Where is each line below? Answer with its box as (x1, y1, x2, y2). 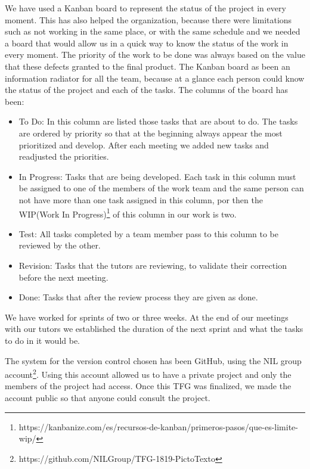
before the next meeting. (18, 271, 108, 283)
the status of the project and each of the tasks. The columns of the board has (5, 83, 288, 96)
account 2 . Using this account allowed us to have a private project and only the (5, 366, 292, 380)
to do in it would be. (5, 334, 80, 346)
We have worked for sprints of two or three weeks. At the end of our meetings (5, 310, 289, 323)
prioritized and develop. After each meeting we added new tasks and (18, 138, 269, 151)
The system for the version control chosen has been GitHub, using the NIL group (5, 354, 302, 366)
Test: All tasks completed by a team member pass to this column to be (18, 227, 278, 240)
